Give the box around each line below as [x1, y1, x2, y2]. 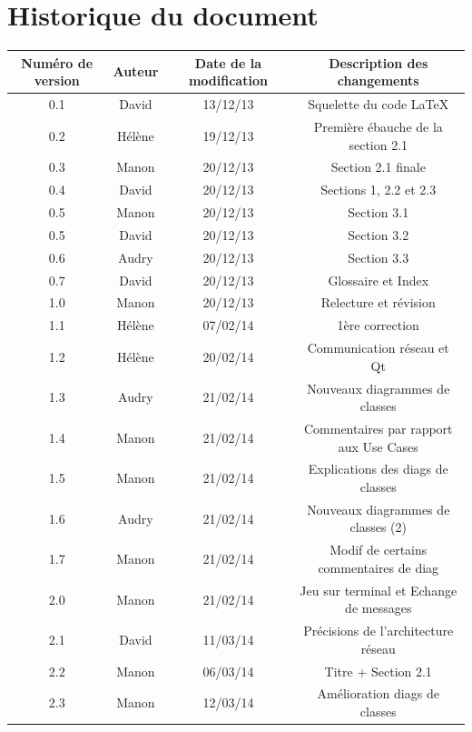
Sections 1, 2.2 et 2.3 [320, 180, 437, 199]
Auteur [113, 62, 159, 81]
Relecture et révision [320, 293, 436, 312]
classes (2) [349, 517, 407, 536]
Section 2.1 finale [330, 157, 426, 176]
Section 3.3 [348, 247, 409, 266]
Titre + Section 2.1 [324, 661, 432, 680]
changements [337, 71, 419, 90]
